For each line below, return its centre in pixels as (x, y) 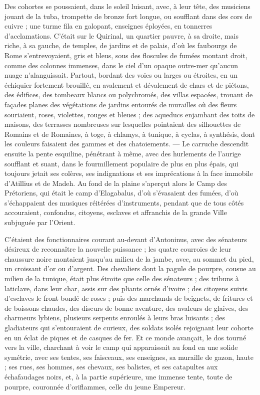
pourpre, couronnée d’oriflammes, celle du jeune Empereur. (95, 386)
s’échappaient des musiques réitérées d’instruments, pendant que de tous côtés (124, 202)
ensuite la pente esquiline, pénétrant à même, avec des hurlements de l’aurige (123, 153)
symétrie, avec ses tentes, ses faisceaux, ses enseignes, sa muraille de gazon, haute (129, 357)
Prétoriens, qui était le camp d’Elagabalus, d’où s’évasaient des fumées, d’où (121, 193)
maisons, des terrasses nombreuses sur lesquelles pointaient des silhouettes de (123, 124)
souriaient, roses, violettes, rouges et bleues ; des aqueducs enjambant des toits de (130, 114)
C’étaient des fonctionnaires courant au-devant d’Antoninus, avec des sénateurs (126, 239)
